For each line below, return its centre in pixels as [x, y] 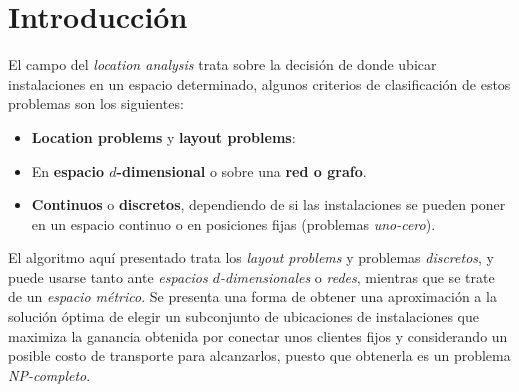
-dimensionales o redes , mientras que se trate [357, 276]
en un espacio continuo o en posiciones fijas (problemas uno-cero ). [233, 223]
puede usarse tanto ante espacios [108, 276]
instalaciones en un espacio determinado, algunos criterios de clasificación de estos [259, 83]
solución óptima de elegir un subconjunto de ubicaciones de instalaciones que [243, 316]
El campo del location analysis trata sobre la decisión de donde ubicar [222, 64]
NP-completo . [49, 374]
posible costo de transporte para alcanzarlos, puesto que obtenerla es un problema [259, 355]
